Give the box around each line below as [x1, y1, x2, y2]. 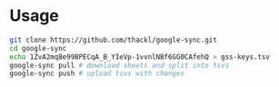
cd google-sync [9, 43, 67, 53]
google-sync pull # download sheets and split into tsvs [9, 61, 230, 70]
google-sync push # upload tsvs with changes [9, 69, 184, 78]
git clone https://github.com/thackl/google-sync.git [9, 35, 218, 44]
